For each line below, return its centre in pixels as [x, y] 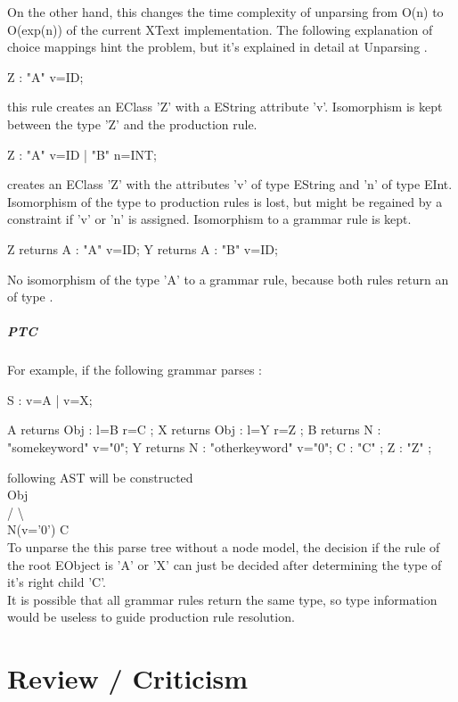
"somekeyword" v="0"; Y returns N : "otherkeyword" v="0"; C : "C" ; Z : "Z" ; [220, 447]
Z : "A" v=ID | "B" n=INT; [82, 154]
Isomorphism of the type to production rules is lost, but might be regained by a [225, 201]
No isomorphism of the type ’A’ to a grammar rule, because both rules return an [228, 279]
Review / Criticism [128, 678]
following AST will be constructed [100, 477]
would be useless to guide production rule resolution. [151, 617]
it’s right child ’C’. [57, 582]
